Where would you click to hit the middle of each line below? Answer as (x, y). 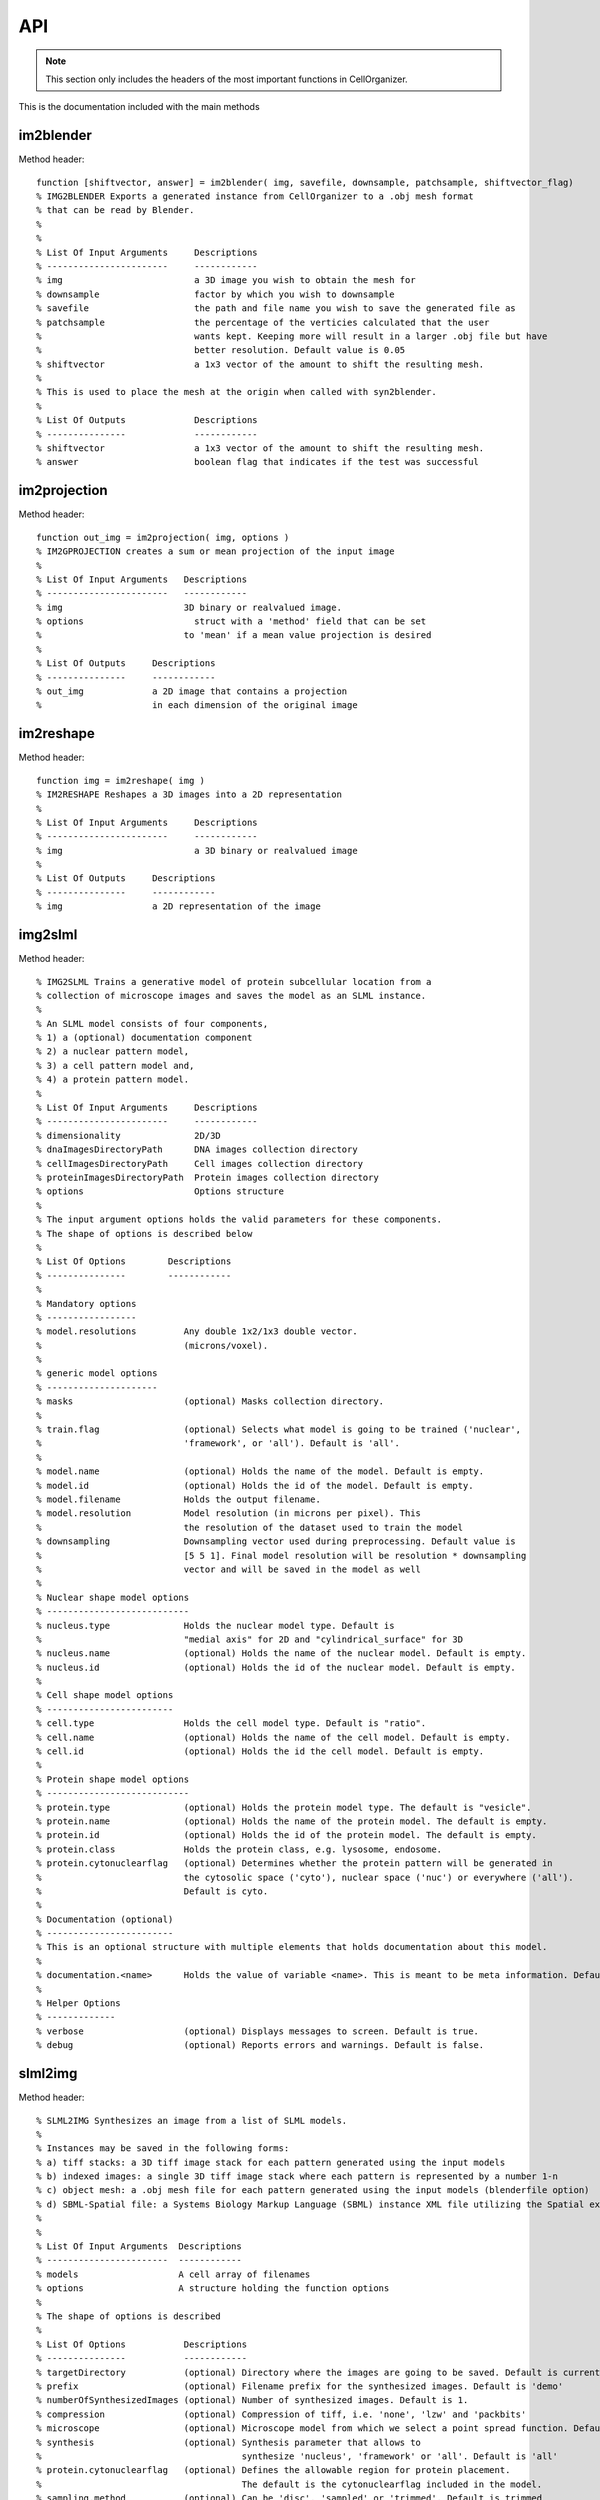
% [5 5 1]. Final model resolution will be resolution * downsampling (281, 1555)
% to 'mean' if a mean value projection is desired (234, 635)
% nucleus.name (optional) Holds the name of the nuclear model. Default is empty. (281, 1653)
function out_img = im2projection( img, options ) (163, 537)
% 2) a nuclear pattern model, (113, 1051)
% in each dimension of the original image (197, 705)
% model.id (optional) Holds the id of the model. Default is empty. (255, 1485)
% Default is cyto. (152, 1891)
